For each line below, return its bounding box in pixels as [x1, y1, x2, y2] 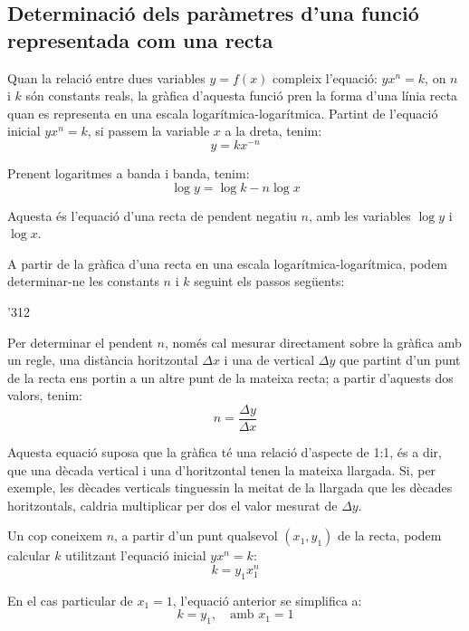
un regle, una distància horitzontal [7, 350, 198, 369]
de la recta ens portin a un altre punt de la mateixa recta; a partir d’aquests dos [7, 368, 454, 387]
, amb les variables [308, 206, 411, 225]
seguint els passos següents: [194, 272, 345, 291]
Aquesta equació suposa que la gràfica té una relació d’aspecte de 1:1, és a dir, [7, 443, 442, 462]
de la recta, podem [338, 526, 442, 545]
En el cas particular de [7, 590, 133, 609]
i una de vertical [224, 350, 315, 369]
